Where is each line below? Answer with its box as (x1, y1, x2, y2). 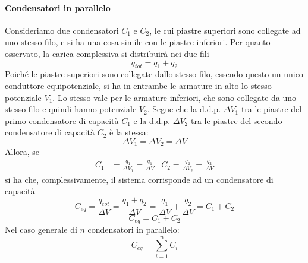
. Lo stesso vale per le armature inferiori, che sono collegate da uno (52, 91, 297, 103)
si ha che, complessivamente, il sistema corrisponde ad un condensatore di (5, 173, 274, 185)
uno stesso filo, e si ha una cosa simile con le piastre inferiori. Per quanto (5, 36, 271, 48)
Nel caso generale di (5, 223, 77, 235)
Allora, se (5, 145, 40, 158)
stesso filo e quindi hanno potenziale (5, 103, 137, 115)
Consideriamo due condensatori (5, 24, 119, 36)
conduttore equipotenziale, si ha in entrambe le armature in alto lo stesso (5, 79, 272, 91)
